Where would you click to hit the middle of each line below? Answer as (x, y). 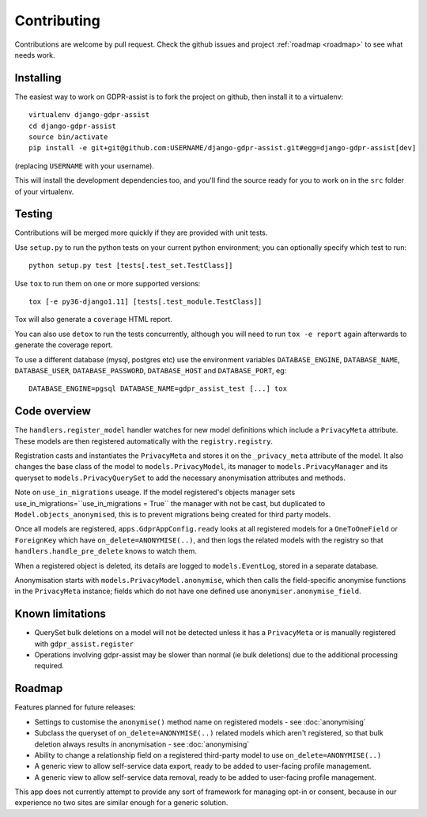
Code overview (53, 411)
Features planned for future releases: (75, 707)
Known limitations (60, 614)
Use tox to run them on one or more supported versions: (108, 283)
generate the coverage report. (64, 345)
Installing (38, 78)
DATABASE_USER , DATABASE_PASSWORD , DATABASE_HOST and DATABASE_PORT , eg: (151, 371)
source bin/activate (68, 137)
